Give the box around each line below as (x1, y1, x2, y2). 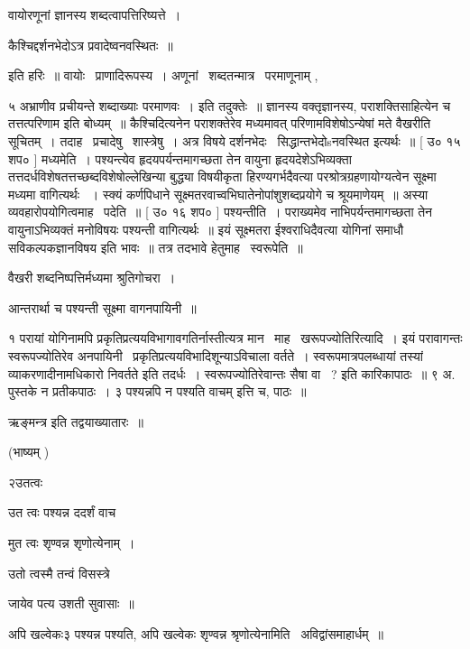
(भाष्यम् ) (8, 442, 50, 461)
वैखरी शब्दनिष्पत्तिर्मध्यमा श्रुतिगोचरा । (8, 268, 176, 287)
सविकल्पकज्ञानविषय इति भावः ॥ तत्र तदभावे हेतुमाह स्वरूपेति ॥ (8, 237, 303, 256)
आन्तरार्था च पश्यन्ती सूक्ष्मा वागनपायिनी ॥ (8, 298, 197, 317)
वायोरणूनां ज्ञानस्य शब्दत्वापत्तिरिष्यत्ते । (8, 5, 181, 23)
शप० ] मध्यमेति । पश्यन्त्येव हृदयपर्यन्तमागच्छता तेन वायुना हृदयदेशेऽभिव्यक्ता (8, 149, 352, 168)
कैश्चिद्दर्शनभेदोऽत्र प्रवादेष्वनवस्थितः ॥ (8, 35, 173, 54)
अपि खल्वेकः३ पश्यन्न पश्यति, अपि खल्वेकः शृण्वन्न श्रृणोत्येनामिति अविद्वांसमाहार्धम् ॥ (8, 624, 383, 643)
